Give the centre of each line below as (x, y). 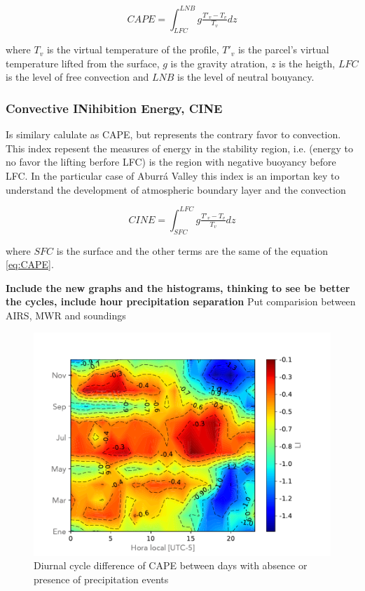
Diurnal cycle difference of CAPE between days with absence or (171, 565)
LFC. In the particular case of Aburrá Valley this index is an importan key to (173, 176)
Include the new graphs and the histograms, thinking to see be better (178, 287)
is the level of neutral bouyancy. (246, 77)
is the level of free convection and (77, 77)
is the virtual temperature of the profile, (133, 49)
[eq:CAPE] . (30, 264)
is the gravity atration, (219, 63)
